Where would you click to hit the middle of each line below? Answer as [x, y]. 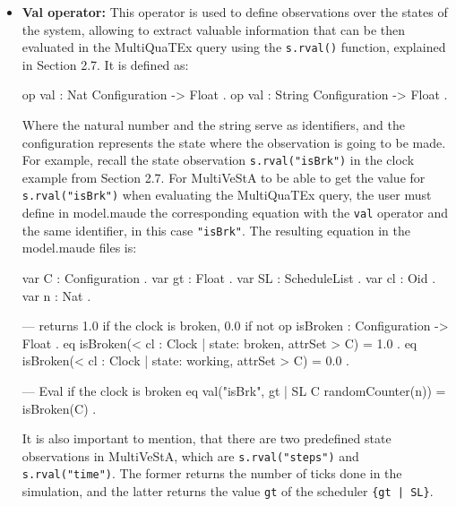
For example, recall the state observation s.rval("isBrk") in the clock [218, 160]
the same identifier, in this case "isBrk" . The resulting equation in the [216, 230]
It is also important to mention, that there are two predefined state [206, 438]
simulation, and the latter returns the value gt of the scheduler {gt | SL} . [228, 491]
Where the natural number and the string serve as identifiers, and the [213, 125]
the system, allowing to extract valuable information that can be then [214, 29]
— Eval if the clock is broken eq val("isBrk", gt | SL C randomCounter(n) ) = [234, 390]
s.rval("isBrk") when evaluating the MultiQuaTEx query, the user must [227, 195]
